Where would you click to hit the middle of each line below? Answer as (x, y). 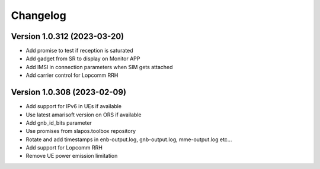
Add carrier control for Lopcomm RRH (72, 75)
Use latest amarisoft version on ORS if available (84, 115)
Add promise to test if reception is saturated (79, 51)
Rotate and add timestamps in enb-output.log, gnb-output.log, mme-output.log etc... (129, 139)
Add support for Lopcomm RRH (64, 148)
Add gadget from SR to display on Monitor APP (83, 58)
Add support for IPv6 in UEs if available (73, 106)
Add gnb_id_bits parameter (59, 123)
